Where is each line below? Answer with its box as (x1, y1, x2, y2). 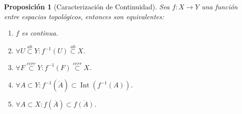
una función (201, 1, 238, 11)
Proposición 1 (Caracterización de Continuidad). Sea (4, 1, 170, 11)
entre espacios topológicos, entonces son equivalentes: (4, 11, 164, 21)
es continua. (21, 28, 58, 38)
